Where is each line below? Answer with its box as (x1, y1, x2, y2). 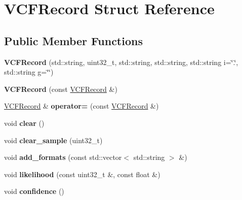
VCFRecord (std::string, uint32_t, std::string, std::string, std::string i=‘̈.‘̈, (4, 56, 238, 67)
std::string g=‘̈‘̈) (4, 66, 54, 77)
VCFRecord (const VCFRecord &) (4, 83, 117, 94)
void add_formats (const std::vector (4, 152, 122, 162)
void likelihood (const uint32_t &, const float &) (4, 169, 160, 179)
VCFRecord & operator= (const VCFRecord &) (4, 101, 159, 111)
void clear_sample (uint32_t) (4, 135, 103, 145)
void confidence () (4, 186, 64, 196)
